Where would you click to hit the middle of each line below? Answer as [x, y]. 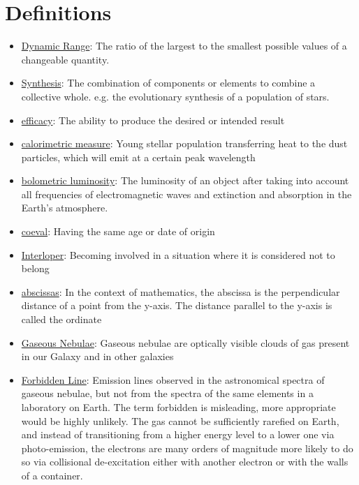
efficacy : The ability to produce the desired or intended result [153, 120]
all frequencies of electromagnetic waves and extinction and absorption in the [186, 194]
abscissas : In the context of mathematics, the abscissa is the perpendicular [181, 291]
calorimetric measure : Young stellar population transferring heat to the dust [184, 143]
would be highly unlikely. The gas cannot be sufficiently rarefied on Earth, [180, 420]
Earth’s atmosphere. [65, 208]
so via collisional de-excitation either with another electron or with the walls [185, 462]
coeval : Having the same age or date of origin [118, 231]
